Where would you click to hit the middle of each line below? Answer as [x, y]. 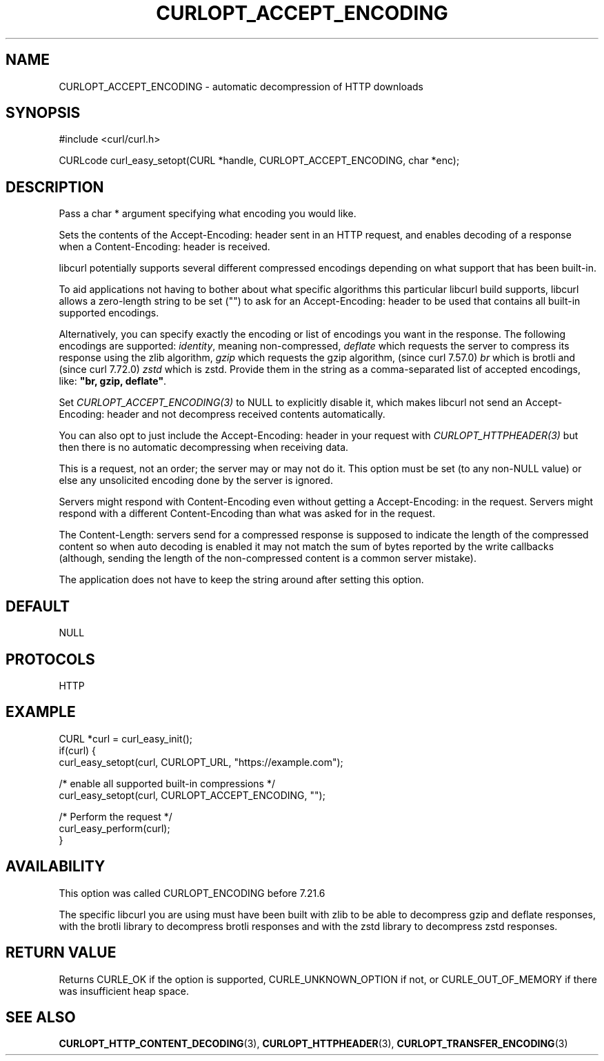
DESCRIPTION [55, 187]
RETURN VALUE [61, 953]
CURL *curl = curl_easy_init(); [125, 738]
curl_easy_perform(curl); [114, 828]
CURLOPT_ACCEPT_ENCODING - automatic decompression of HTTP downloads [241, 86]
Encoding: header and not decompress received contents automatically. [222, 414]
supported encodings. [109, 313]
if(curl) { [78, 750]
